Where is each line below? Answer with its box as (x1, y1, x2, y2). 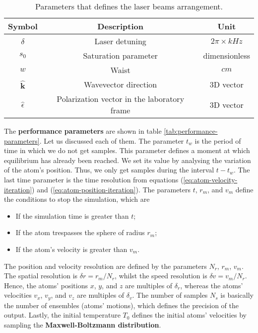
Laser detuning (94, 35, 146, 47)
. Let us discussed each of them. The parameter (39, 135, 184, 146)
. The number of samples (132, 290, 208, 300)
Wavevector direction (84, 79, 157, 90)
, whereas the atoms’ (180, 280, 243, 290)
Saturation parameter (83, 50, 158, 61)
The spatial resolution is (4, 270, 78, 281)
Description (97, 20, 143, 32)
